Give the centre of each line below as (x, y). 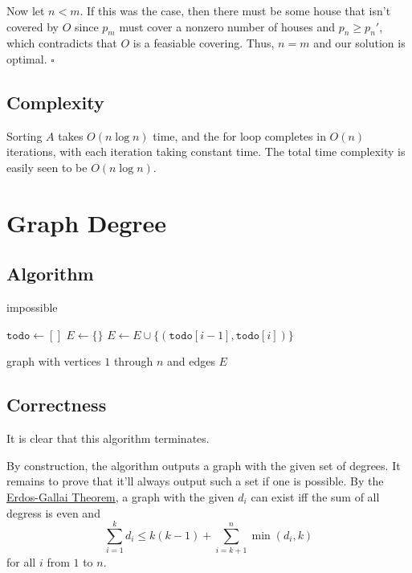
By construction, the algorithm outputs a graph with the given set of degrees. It (204, 465)
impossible (32, 307)
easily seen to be (47, 167)
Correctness (57, 405)
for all (21, 562)
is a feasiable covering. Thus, (204, 43)
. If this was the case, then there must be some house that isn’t (235, 10)
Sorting (24, 135)
